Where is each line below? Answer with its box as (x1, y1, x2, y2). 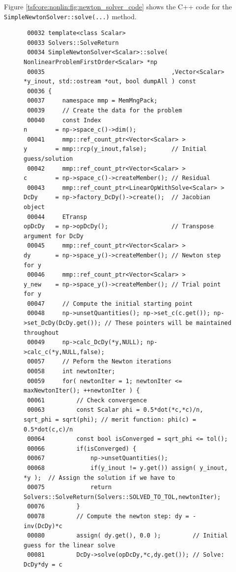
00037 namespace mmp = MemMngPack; (27, 97, 158, 105)
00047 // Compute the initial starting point (27, 300, 193, 307)
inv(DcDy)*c (24, 522, 62, 530)
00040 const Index (27, 116, 101, 124)
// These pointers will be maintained (104, 320, 232, 327)
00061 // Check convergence (27, 396, 147, 404)
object (24, 203, 45, 211)
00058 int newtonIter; (27, 368, 116, 375)
